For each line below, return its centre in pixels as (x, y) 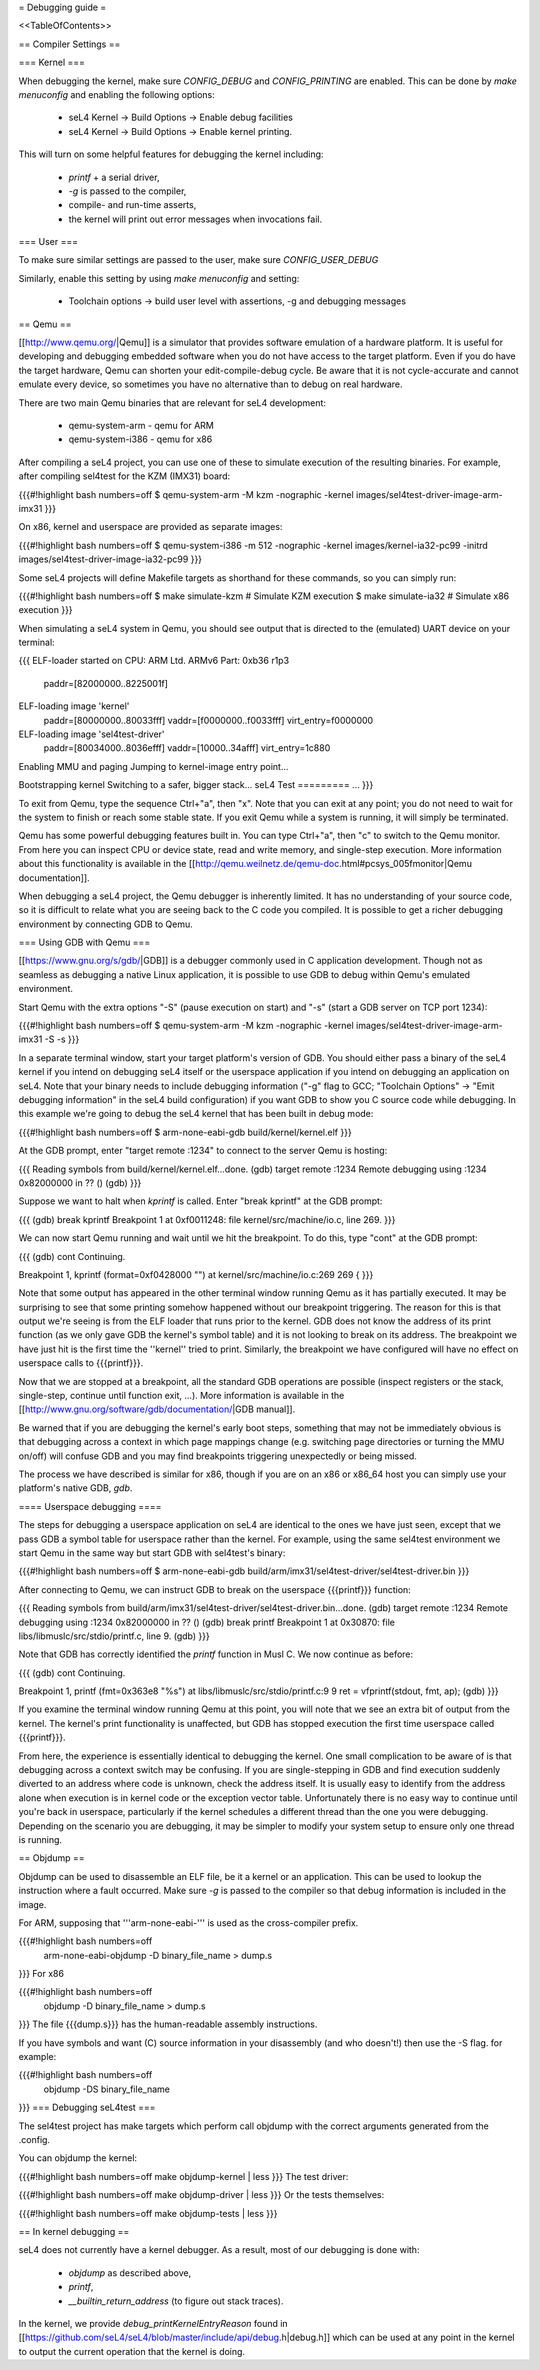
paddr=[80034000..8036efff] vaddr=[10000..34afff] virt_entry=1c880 (187, 748)
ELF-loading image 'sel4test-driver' (91, 734)
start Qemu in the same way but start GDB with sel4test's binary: (152, 1552)
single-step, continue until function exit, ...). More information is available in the (181, 1396)
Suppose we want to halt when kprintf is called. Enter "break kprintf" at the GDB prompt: (200, 1201)
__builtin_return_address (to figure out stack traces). (176, 2301)
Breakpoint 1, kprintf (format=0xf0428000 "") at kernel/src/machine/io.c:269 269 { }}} (196, 1274)
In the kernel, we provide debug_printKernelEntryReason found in (153, 2323)
